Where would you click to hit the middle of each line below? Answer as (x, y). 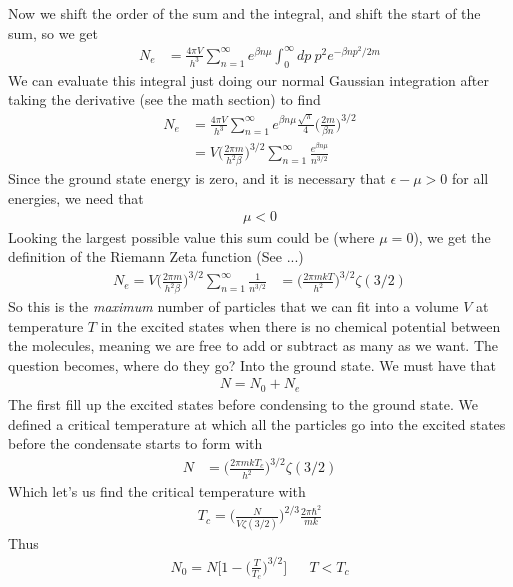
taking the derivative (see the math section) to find (164, 99)
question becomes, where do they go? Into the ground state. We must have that (252, 364)
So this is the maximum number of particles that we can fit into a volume (233, 306)
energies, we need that (76, 197)
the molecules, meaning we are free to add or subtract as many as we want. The (253, 345)
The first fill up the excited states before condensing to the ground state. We (243, 403)
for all (470, 178)
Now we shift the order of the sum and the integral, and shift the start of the (244, 13)
